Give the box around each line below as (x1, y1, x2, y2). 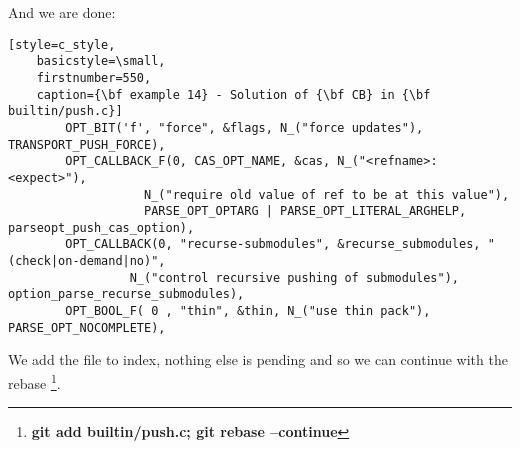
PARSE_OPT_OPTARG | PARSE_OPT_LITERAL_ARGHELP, (144, 204, 467, 219)
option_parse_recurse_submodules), (8, 287, 245, 302)
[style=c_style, (8, 37, 116, 52)
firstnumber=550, (36, 70, 152, 85)
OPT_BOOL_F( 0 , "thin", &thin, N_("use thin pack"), (65, 304, 431, 319)
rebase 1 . (8, 370, 61, 393)
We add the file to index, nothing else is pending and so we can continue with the (8, 349, 508, 370)
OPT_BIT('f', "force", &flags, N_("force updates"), (65, 120, 424, 135)
